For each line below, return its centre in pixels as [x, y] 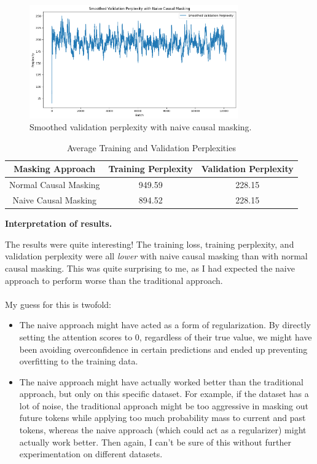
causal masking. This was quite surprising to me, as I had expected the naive [150, 268]
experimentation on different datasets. [91, 454]
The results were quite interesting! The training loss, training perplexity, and [150, 244]
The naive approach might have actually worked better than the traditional [161, 381]
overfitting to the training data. [79, 361]
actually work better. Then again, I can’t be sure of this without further [155, 442]
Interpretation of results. [59, 223]
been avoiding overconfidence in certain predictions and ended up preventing [163, 349]
